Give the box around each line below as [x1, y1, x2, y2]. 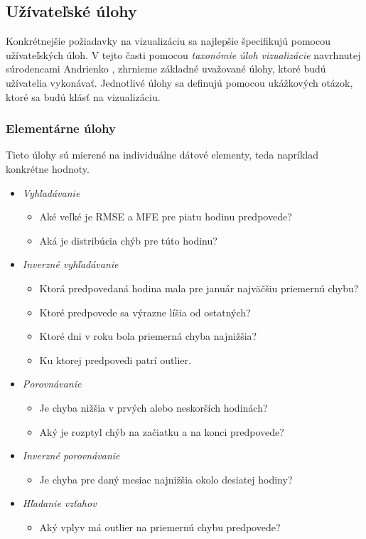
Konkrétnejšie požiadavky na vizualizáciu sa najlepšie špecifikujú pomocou [6, 33, 330, 48]
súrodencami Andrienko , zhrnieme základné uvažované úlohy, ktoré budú [6, 61, 326, 76]
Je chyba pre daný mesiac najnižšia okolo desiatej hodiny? [39, 471, 293, 486]
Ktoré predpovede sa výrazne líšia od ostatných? [39, 304, 251, 319]
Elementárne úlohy [6, 119, 116, 137]
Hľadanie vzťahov [22, 496, 97, 511]
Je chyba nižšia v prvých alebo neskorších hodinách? [39, 400, 268, 415]
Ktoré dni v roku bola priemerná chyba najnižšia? [39, 329, 257, 343]
